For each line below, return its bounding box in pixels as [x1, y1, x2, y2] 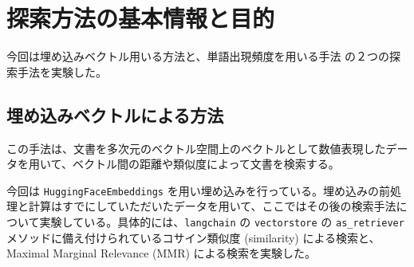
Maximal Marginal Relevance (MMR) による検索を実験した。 [6, 245, 317, 261]
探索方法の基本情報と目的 [6, 2, 275, 34]
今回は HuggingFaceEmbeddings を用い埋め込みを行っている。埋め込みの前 [6, 182, 390, 198]
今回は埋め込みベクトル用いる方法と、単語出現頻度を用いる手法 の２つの [6, 48, 390, 65]
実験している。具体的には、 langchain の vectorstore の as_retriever [39, 213, 404, 230]
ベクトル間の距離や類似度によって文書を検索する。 [72, 155, 340, 172]
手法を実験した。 [17, 63, 107, 80]
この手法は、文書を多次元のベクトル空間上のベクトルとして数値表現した [6, 139, 386, 156]
